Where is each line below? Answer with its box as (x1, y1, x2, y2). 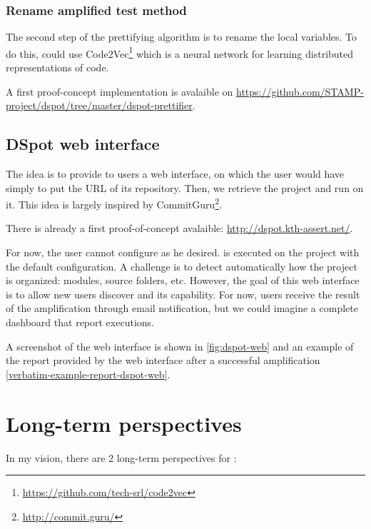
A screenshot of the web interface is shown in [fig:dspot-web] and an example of (6, 338, 354, 353)
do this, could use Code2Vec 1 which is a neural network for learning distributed (6, 44, 354, 61)
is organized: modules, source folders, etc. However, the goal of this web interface (6, 273, 360, 288)
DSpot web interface (6, 133, 160, 155)
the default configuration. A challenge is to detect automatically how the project (6, 258, 357, 273)
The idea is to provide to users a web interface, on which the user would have (6, 166, 345, 181)
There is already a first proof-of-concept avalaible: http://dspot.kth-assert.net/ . (6, 221, 353, 236)
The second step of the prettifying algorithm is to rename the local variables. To (6, 29, 357, 44)
